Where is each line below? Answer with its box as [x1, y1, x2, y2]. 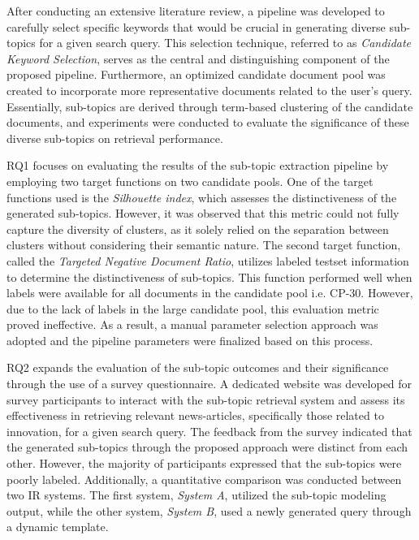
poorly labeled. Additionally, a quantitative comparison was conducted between [6, 470, 402, 487]
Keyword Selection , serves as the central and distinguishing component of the [6, 50, 390, 67]
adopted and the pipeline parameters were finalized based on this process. [6, 331, 374, 348]
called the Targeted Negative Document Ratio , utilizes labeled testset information [6, 252, 409, 269]
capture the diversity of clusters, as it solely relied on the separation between [6, 220, 389, 237]
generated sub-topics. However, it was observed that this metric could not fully [6, 205, 400, 222]
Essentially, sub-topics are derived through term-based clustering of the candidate [6, 97, 413, 114]
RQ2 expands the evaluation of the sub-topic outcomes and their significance [6, 359, 389, 376]
